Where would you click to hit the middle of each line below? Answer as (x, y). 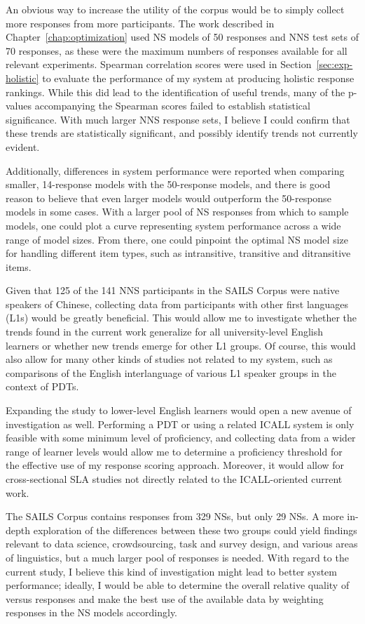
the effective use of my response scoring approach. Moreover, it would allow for (175, 465)
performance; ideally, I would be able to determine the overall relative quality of (178, 585)
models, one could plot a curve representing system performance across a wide (173, 225)
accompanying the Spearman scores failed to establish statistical (172, 106)
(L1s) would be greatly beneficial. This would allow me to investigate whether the (181, 318)
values (19, 106)
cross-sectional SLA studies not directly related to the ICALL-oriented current (174, 479)
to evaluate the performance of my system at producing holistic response (198, 78)
